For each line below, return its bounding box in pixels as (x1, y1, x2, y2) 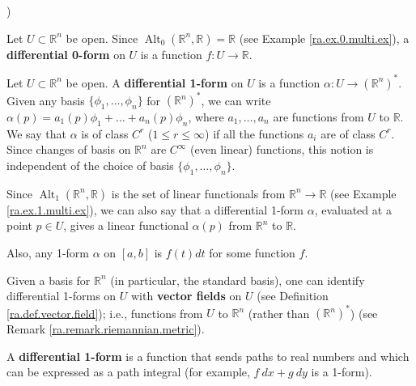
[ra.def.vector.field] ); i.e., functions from (6, 304, 203, 321)
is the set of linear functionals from (111, 185, 286, 201)
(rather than (248, 304, 310, 321)
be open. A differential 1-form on (66, 74, 244, 91)
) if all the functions (205, 125, 304, 142)
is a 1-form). (311, 363, 372, 380)
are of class (320, 125, 376, 142)
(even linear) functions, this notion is (190, 141, 374, 158)
